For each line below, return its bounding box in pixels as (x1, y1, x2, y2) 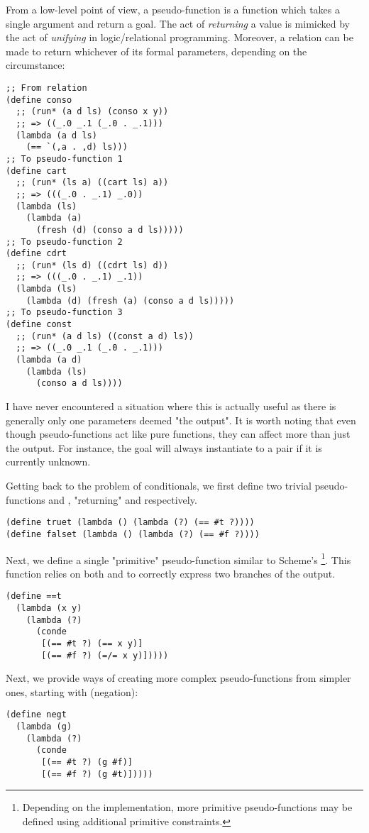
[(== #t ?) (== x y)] (41, 638, 143, 649)
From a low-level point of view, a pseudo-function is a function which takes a (6, 2, 341, 16)
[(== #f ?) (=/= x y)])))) (41, 650, 169, 661)
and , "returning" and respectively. (48, 492, 197, 507)
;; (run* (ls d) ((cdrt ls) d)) (16, 260, 169, 270)
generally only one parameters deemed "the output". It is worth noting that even (6, 412, 356, 427)
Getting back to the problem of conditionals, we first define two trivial (6, 478, 312, 492)
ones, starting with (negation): (6, 684, 138, 699)
